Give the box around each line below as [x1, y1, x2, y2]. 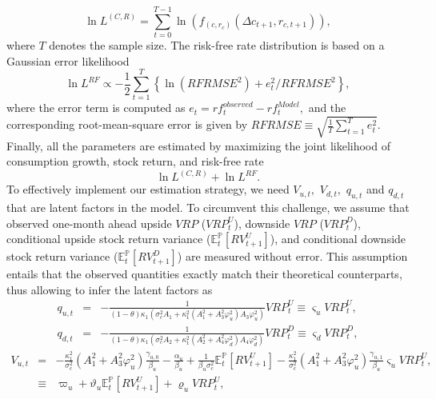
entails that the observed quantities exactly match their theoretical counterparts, [6, 265, 402, 282]
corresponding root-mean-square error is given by [6, 116, 248, 133]
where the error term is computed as [6, 99, 186, 116]
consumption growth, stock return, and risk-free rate [6, 153, 264, 170]
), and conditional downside [270, 230, 406, 247]
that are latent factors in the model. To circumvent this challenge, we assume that [6, 199, 410, 215]
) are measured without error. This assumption [177, 248, 408, 265]
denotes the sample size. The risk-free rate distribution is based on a [49, 37, 385, 54]
